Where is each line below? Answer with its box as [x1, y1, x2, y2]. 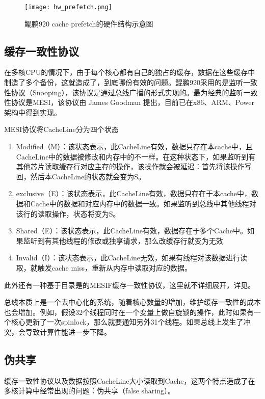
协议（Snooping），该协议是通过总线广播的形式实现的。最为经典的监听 [11, 87, 244, 97]
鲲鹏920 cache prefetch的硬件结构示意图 [24, 18, 153, 29]
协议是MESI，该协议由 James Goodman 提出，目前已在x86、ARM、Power [11, 97, 254, 108]
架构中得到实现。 [4, 107, 61, 117]
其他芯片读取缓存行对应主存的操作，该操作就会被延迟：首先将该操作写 [16, 161, 252, 172]
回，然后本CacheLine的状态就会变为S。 [16, 171, 146, 181]
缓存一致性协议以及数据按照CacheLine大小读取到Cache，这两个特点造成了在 [4, 375, 255, 386]
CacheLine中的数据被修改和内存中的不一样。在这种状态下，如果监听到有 [16, 151, 256, 162]
